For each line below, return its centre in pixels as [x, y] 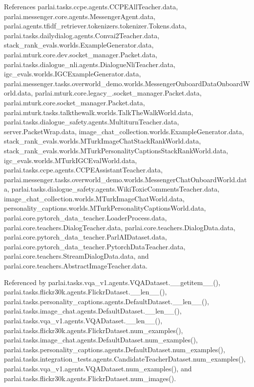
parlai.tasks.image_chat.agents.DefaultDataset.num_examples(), [101, 340]
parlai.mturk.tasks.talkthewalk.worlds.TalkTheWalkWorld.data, [99, 112]
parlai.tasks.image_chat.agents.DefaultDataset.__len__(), [93, 311]
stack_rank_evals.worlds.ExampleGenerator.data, [79, 45]
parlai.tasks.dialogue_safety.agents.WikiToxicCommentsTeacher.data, [116, 189]
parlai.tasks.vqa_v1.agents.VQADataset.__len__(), [83, 320]
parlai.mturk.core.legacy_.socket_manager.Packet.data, [118, 93]
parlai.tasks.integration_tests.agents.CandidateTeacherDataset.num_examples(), [125, 359]
